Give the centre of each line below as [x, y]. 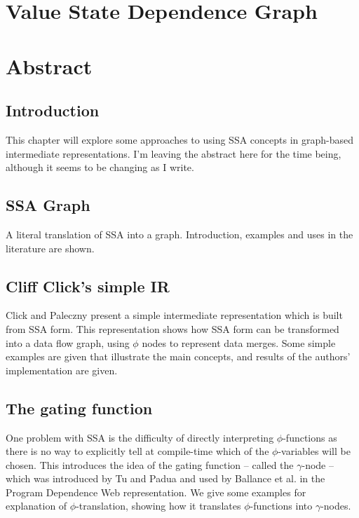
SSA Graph [48, 205]
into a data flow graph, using [68, 342]
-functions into [281, 506]
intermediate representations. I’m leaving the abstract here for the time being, [174, 153]
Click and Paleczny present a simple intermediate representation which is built [174, 315]
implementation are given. [62, 370]
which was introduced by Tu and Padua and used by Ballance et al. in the [165, 478]
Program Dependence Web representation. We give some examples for [156, 492]
